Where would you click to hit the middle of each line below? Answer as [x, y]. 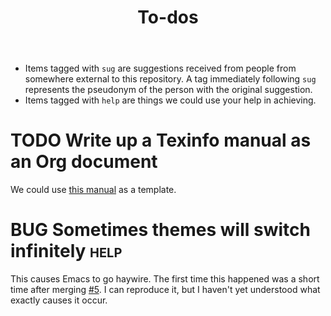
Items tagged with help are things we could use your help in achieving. [170, 100]
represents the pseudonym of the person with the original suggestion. [168, 90]
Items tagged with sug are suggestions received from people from [160, 68]
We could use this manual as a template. [93, 190]
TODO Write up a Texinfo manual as [161, 140]
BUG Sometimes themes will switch [160, 230]
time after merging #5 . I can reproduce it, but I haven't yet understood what [165, 290]
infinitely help [66, 251]
